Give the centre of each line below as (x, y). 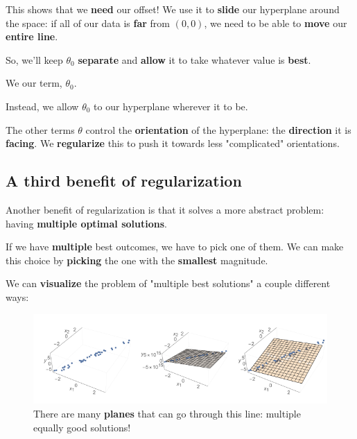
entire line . (32, 36)
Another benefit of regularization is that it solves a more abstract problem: (165, 209)
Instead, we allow (42, 106)
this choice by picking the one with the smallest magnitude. (137, 260)
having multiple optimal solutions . (86, 223)
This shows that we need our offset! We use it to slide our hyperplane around (173, 9)
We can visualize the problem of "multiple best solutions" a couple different (168, 283)
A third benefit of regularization (124, 181)
